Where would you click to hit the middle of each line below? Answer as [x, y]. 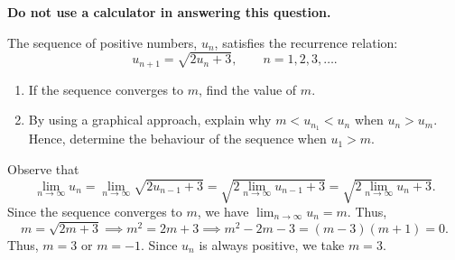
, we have [223, 211]
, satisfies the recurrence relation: [306, 42]
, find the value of [248, 89]
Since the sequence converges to [95, 211]
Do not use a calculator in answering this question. [169, 12]
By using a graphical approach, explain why [150, 120]
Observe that [43, 168]
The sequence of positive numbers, [102, 42]
